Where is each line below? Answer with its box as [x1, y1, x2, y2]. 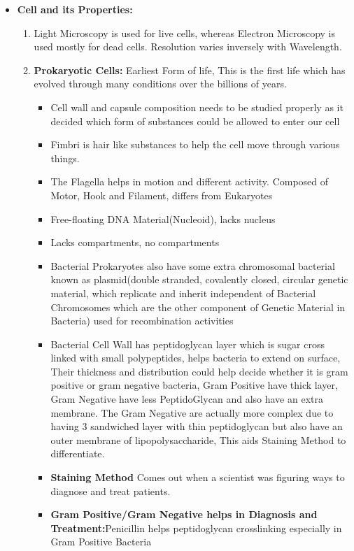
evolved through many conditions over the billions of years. [34, 76, 287, 91]
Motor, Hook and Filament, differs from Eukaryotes [50, 187, 273, 202]
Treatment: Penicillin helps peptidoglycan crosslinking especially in [50, 520, 342, 535]
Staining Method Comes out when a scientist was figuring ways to [50, 470, 345, 485]
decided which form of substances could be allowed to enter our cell [50, 113, 340, 128]
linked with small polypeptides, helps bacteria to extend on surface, [50, 350, 341, 365]
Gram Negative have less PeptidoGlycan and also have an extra [50, 392, 323, 406]
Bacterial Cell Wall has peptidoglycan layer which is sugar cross [50, 336, 325, 351]
